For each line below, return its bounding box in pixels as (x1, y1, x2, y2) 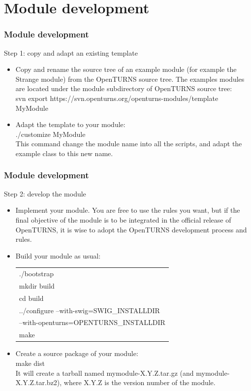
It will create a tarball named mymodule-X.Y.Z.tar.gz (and (15, 367, 194, 378)
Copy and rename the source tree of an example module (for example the (15, 64, 237, 74)
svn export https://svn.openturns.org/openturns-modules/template (15, 93, 219, 103)
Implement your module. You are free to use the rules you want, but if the (15, 205, 240, 215)
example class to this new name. (15, 148, 113, 158)
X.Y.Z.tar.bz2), (15, 377, 62, 388)
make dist (15, 358, 45, 368)
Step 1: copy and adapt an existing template (4, 47, 138, 58)
